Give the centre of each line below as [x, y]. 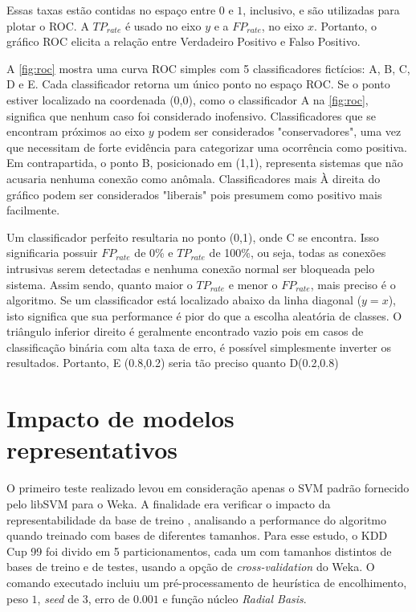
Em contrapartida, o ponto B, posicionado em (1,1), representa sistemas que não [205, 163]
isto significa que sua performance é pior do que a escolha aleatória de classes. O [204, 315]
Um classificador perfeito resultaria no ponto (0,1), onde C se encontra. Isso [193, 237]
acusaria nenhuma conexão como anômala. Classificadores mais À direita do [194, 178]
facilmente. [33, 210]
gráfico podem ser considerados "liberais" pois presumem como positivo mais [194, 194]
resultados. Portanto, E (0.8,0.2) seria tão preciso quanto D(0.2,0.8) [173, 363]
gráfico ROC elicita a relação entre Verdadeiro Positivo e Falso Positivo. [184, 41]
